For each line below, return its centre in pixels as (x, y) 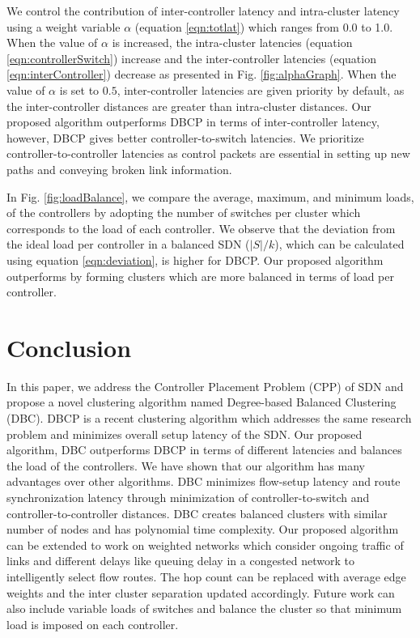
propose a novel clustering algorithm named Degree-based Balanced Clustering (202, 402)
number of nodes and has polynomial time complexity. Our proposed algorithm (203, 529)
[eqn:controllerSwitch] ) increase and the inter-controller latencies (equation (191, 58)
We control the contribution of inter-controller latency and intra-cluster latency (203, 11)
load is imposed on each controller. (93, 624)
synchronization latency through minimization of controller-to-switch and (188, 497)
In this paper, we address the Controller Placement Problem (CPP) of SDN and (205, 386)
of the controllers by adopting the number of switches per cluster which (184, 213)
